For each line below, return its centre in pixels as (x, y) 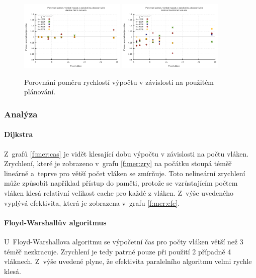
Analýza (21, 114)
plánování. (40, 92)
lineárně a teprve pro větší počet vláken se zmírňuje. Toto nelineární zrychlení (125, 173)
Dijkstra (19, 134)
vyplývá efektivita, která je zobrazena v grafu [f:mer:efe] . (92, 202)
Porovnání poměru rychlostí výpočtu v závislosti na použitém (119, 82)
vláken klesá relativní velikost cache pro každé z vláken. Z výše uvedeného (119, 192)
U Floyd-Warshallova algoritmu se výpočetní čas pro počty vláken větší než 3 (124, 241)
